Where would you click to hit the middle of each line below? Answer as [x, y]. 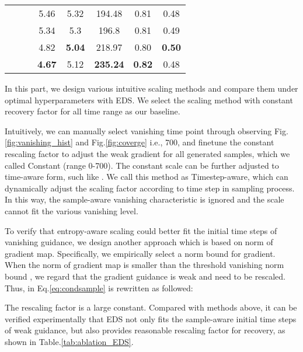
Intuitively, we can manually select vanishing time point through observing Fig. [147, 130]
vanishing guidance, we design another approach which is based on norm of [139, 242]
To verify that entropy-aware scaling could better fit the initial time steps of [141, 230]
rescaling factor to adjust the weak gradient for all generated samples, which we [147, 153]
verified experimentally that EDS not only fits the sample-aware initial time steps [151, 318]
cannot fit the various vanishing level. [72, 210]
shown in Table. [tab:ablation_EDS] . [69, 341]
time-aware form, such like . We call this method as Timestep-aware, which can [147, 177]
